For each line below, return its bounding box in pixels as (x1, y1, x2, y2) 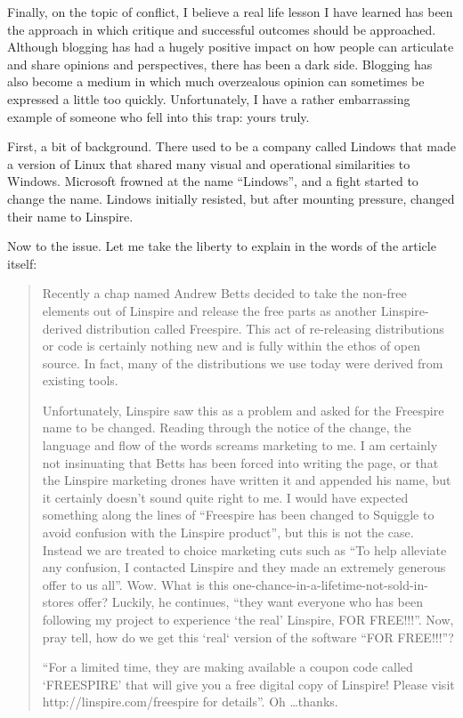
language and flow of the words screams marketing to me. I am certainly (42, 436, 438, 455)
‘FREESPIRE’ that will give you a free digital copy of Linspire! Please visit (42, 674, 455, 693)
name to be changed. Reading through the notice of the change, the (42, 418, 411, 437)
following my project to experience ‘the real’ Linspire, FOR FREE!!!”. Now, (42, 610, 454, 628)
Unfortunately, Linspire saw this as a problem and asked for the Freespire (42, 400, 444, 419)
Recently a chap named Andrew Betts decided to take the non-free (42, 284, 407, 303)
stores (42, 593, 74, 611)
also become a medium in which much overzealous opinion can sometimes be (7, 72, 425, 91)
